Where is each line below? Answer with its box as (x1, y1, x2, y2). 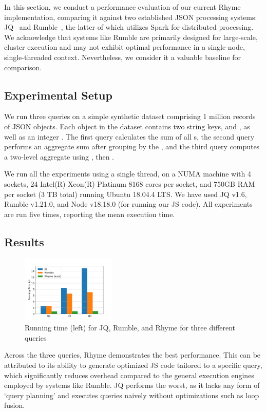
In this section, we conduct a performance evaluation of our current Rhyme (4, 2, 241, 12)
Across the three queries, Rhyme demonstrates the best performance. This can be (4, 349, 261, 360)
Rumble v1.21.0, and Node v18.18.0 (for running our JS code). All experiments (4, 199, 253, 209)
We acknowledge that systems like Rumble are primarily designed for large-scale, (4, 31, 258, 42)
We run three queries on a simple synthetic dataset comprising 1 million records (4, 111, 256, 122)
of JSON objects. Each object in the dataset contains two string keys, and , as (4, 121, 250, 131)
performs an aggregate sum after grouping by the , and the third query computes (4, 141, 260, 152)
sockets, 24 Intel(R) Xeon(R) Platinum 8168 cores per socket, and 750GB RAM (4, 178, 255, 189)
